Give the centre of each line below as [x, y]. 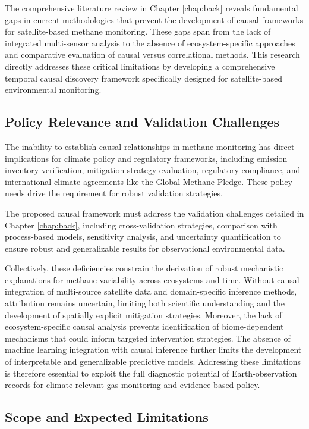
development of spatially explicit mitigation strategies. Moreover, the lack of [144, 314]
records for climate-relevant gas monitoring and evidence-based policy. [133, 385]
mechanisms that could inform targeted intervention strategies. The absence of [148, 338]
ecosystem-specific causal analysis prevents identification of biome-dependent [144, 326]
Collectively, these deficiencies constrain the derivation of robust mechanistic [144, 268]
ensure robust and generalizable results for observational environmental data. [145, 248]
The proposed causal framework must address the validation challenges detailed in [154, 213]
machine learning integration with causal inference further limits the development [153, 350]
